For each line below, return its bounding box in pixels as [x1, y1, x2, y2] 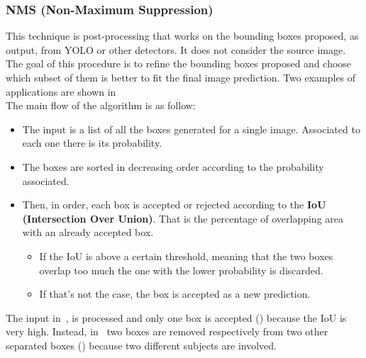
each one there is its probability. [22, 135, 162, 150]
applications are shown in [6, 84, 116, 99]
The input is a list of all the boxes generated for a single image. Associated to [22, 121, 360, 136]
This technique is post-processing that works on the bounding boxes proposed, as [6, 28, 359, 43]
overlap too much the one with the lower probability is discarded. [39, 262, 323, 277]
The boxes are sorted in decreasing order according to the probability [22, 159, 324, 174]
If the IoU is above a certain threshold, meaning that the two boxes [39, 248, 333, 263]
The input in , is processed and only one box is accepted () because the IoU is [6, 310, 347, 325]
